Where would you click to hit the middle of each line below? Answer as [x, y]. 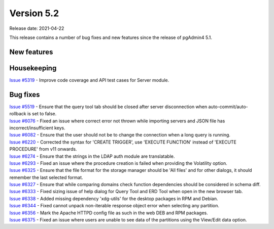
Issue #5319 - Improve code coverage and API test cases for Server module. [89, 80]
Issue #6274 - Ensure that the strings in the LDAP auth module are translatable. [92, 156]
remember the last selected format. [46, 177]
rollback [18, 114]
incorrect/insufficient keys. [37, 128]
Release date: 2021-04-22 [37, 28]
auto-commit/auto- [228, 107]
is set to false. [42, 114]
